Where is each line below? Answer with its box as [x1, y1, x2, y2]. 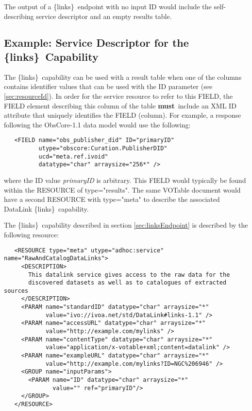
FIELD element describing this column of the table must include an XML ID [4, 100, 236, 110]
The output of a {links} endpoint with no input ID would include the [4, 1, 212, 11]
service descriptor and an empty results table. [36, 11, 172, 21]
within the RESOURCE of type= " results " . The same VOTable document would [4, 184, 241, 195]
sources [4, 287, 29, 294]
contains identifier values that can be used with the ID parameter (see [4, 81, 213, 91]
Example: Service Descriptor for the [4, 35, 189, 50]
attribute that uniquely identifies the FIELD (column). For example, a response [4, 110, 241, 120]
